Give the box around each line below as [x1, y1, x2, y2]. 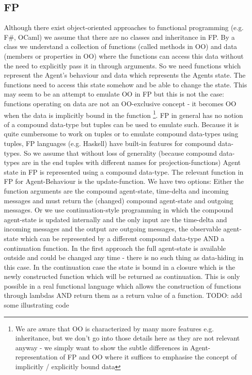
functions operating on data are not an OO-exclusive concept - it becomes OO [4, 98, 236, 108]
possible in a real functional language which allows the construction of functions [4, 280, 241, 291]
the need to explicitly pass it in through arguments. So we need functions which [4, 60, 241, 70]
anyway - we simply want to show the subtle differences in [15, 342, 188, 352]
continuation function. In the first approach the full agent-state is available [4, 243, 226, 253]
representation [15, 352, 58, 362]
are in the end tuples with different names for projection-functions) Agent [22, 157, 241, 167]
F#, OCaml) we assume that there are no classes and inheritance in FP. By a [4, 32, 235, 42]
